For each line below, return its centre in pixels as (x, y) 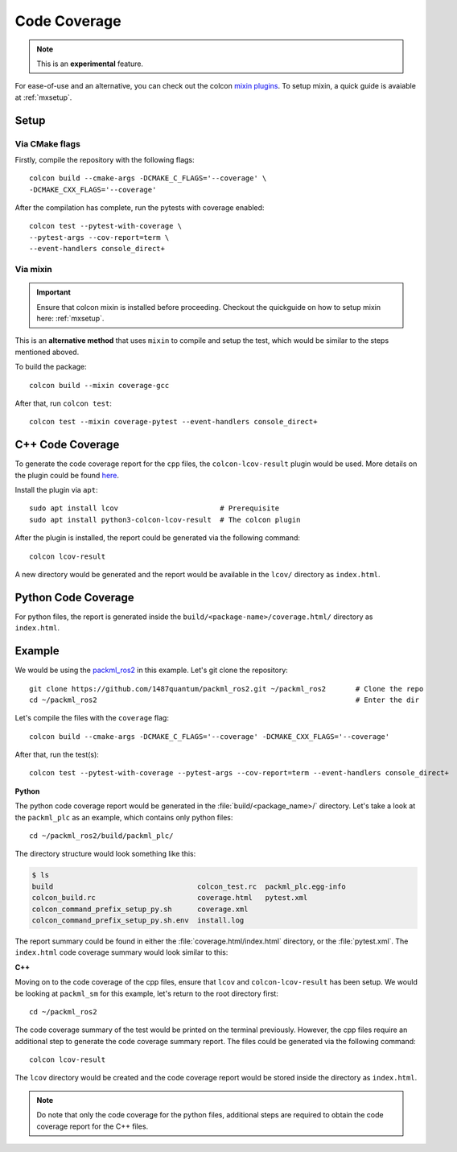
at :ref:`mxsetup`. (43, 97)
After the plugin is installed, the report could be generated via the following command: (158, 538)
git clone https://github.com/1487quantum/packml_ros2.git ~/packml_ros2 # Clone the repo (226, 689)
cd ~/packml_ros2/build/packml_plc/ (101, 836)
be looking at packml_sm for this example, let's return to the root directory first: (147, 993)
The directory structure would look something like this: (105, 854)
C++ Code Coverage (67, 445)
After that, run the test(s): (57, 755)
